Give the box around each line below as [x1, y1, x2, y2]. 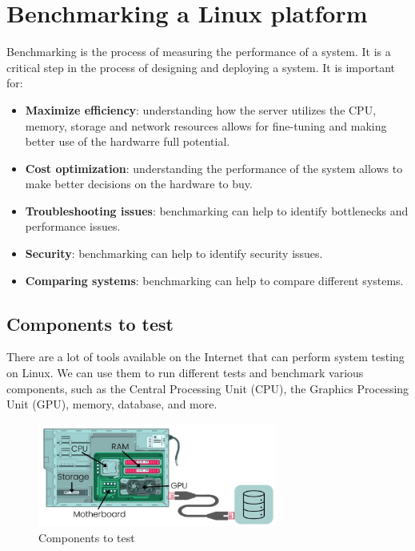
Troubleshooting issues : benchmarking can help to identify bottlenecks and [25, 202, 409, 219]
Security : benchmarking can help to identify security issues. [25, 245, 323, 262]
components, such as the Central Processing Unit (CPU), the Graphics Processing [6, 380, 409, 396]
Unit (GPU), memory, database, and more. [6, 396, 217, 412]
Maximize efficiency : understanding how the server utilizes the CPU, [25, 101, 377, 118]
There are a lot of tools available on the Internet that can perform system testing [6, 348, 405, 365]
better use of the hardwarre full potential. [25, 133, 230, 150]
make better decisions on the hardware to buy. [25, 175, 253, 192]
